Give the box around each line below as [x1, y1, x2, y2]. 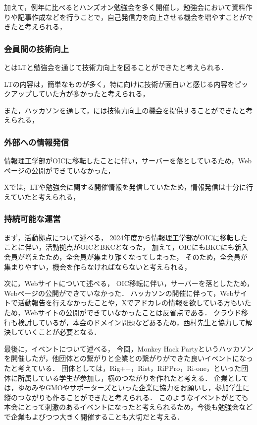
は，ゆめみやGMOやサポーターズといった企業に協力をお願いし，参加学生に [4, 382, 250, 393]
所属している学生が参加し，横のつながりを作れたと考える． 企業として [17, 372, 249, 383]
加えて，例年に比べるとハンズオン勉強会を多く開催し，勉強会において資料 [4, 2, 246, 12]
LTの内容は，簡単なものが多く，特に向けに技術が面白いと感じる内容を [4, 78, 235, 89]
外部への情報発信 [4, 136, 69, 148]
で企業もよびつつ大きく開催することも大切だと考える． [4, 411, 184, 422]
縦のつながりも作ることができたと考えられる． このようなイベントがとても [4, 392, 249, 402]
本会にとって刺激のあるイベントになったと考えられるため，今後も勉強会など [4, 402, 253, 412]
